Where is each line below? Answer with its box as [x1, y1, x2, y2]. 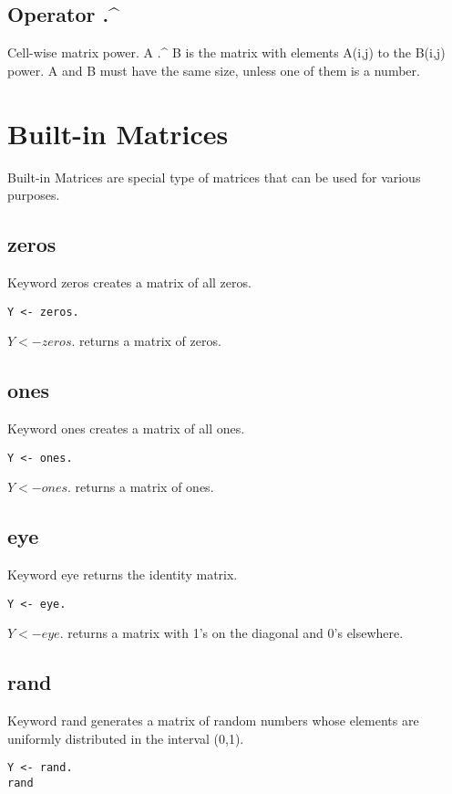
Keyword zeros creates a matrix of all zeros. [7, 272, 252, 291]
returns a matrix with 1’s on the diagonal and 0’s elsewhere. [67, 623, 404, 643]
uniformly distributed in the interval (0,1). [7, 728, 244, 747]
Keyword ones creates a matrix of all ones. [7, 418, 245, 437]
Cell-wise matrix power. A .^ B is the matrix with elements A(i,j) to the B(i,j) [7, 43, 446, 62]
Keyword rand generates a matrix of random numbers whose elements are [7, 711, 419, 730]
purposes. [7, 185, 60, 204]
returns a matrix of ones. [75, 477, 214, 496]
